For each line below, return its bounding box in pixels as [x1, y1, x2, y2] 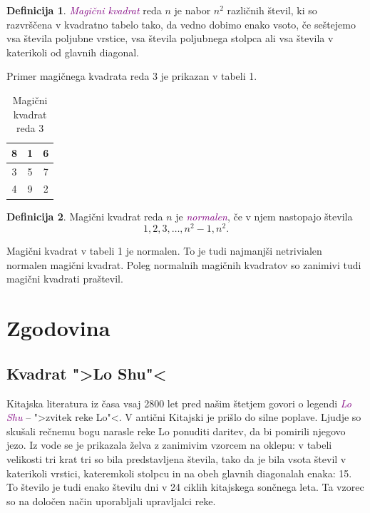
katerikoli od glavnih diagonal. [6, 44, 139, 59]
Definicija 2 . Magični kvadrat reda [6, 208, 163, 223]
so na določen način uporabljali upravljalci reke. [6, 493, 216, 508]
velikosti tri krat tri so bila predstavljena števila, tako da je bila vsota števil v [6, 451, 346, 466]
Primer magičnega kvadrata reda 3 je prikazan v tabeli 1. [6, 68, 257, 83]
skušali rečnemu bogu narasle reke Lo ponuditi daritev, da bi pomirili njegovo [6, 423, 346, 438]
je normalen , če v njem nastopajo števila [175, 208, 353, 223]
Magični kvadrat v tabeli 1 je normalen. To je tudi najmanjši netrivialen [6, 243, 322, 258]
